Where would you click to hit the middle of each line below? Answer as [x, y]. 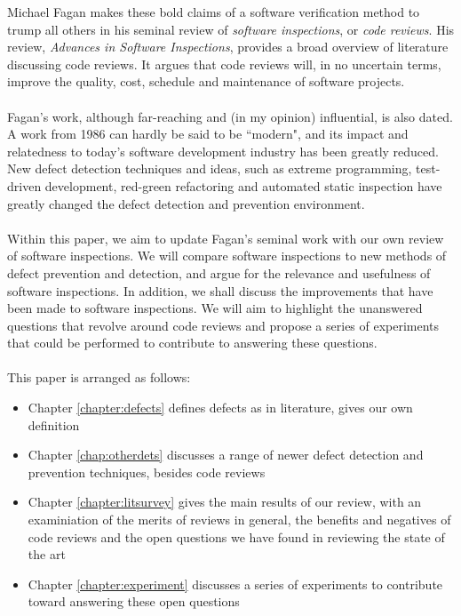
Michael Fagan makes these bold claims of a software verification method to [214, 12]
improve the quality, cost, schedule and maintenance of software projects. [206, 81]
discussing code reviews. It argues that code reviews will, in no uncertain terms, [224, 64]
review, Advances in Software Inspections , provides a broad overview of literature [228, 47]
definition [54, 424]
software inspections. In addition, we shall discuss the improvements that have [220, 290]
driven [24, 185]
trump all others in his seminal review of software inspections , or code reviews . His [231, 29]
